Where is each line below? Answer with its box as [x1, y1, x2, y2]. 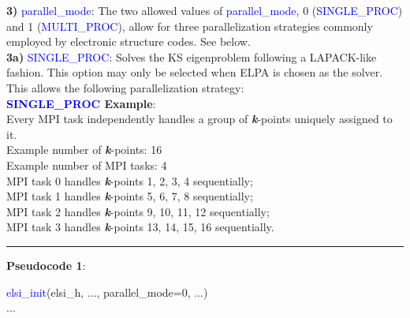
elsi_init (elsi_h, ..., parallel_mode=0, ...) [6, 283, 208, 300]
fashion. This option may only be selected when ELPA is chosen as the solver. [6, 64, 383, 80]
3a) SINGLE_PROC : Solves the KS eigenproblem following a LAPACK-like [6, 48, 377, 65]
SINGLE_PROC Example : [6, 95, 156, 111]
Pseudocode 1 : [6, 256, 86, 273]
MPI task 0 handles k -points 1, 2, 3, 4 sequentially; [6, 172, 253, 189]
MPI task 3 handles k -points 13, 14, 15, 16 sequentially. [6, 219, 274, 235]
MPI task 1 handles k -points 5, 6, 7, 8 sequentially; [6, 188, 253, 204]
